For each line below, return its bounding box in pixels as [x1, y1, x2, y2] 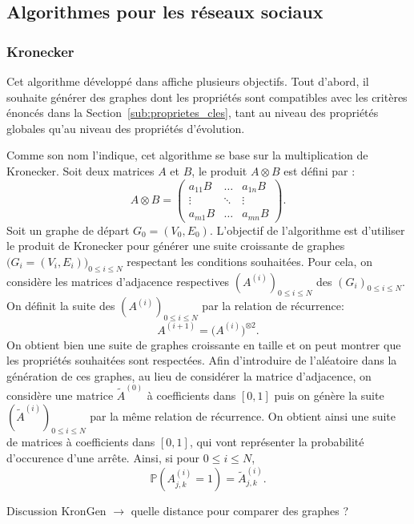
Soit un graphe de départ [6, 221, 130, 238]
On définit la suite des [6, 297, 115, 314]
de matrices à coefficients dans [6, 433, 155, 450]
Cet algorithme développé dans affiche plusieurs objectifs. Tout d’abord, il [6, 73, 369, 89]
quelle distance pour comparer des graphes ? [131, 502, 349, 519]
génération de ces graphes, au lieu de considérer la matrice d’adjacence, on [6, 367, 372, 384]
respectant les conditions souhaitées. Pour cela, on [127, 252, 372, 269]
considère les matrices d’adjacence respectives [6, 272, 230, 289]
